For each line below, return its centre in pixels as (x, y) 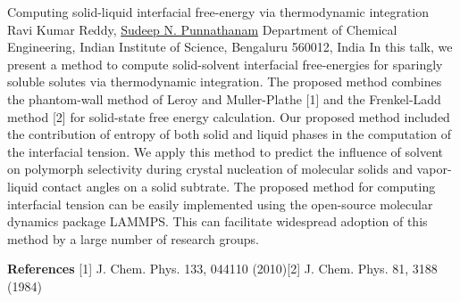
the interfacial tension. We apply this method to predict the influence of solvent (225, 151)
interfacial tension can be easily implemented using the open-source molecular (220, 204)
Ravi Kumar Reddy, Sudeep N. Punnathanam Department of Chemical (202, 29)
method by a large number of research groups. (133, 238)
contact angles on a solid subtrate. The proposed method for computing (239, 186)
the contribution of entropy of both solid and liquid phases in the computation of (229, 134)
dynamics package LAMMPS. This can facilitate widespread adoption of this (217, 221)
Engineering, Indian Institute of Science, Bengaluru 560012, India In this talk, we (230, 47)
